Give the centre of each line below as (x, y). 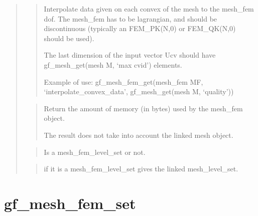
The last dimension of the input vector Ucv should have (130, 55)
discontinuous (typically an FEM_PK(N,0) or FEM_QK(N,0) (140, 28)
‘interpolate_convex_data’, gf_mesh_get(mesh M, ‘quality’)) (139, 91)
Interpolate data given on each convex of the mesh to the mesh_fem (149, 9)
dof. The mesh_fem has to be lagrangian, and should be (131, 18)
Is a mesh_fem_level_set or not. (95, 152)
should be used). (69, 38)
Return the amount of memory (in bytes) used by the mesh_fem (143, 108)
